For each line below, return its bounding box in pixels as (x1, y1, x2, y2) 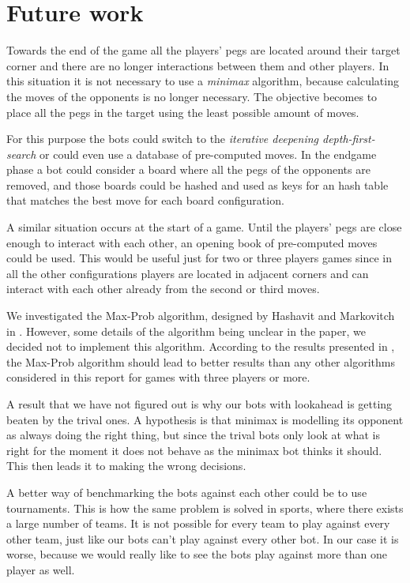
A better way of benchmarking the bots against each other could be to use (6, 483, 367, 500)
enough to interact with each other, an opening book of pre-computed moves (6, 234, 378, 250)
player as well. (6, 561, 75, 577)
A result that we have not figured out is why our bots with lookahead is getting (6, 396, 393, 412)
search (6, 145, 36, 162)
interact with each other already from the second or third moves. (6, 280, 320, 297)
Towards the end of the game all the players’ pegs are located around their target (6, 42, 401, 58)
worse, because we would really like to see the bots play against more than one (6, 546, 387, 562)
